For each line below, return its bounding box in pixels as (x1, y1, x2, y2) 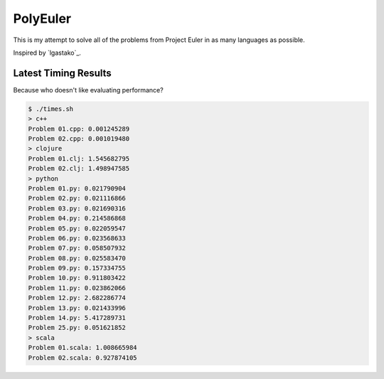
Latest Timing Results (13, 67, 112, 79)
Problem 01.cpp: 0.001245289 (28, 124, 130, 133)
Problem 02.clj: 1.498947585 (28, 164, 130, 173)
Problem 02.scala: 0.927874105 (28, 353, 138, 362)
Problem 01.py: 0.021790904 (28, 184, 126, 192)
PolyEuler (13, 11, 71, 26)
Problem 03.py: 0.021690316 (28, 204, 126, 213)
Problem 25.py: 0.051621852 (28, 324, 126, 332)
